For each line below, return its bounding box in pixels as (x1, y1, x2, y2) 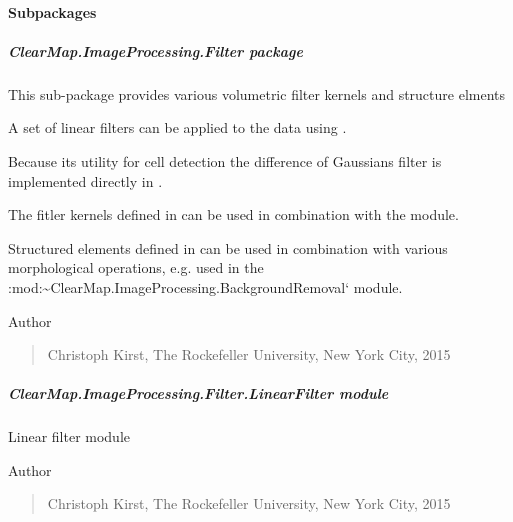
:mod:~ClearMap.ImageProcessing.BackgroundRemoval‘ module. (8, 276, 403, 297)
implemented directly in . (8, 170, 163, 191)
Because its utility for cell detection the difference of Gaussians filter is (8, 150, 442, 171)
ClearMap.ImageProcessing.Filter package (8, 40, 303, 61)
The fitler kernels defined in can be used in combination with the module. (8, 204, 459, 225)
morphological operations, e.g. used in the (8, 257, 264, 278)
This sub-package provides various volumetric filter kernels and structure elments (8, 83, 506, 104)
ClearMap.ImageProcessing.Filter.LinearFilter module (8, 383, 389, 404)
